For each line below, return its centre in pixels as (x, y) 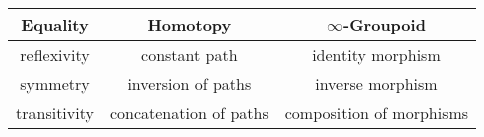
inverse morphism (376, 83)
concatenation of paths (189, 112)
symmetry (55, 83)
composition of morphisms (376, 112)
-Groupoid (384, 24)
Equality (55, 24)
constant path (189, 54)
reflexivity (55, 54)
